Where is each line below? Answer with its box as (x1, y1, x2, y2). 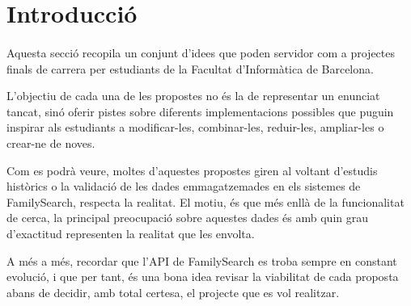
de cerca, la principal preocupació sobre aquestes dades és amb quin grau (6, 209, 369, 226)
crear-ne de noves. (6, 134, 95, 151)
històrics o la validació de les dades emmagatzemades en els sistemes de (6, 178, 361, 195)
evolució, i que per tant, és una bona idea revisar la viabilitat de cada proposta (6, 268, 399, 285)
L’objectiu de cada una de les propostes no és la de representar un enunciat (6, 87, 380, 104)
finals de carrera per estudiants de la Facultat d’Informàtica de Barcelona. (6, 60, 374, 77)
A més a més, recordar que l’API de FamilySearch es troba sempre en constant (6, 252, 397, 269)
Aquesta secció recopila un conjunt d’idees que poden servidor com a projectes (6, 44, 396, 61)
